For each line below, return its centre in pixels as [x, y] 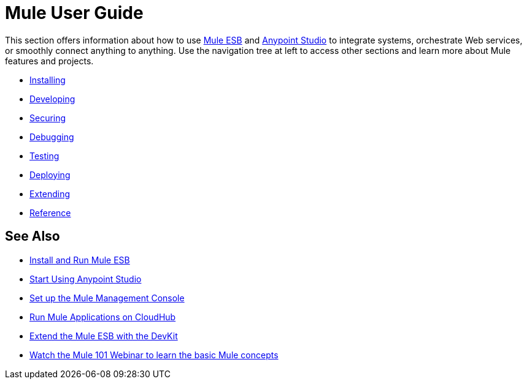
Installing [48, 80]
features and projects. [49, 61]
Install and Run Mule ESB [80, 260]
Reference [50, 213]
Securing [48, 118]
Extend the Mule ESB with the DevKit [104, 336]
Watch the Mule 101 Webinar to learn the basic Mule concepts [154, 355]
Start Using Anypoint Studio [86, 279]
